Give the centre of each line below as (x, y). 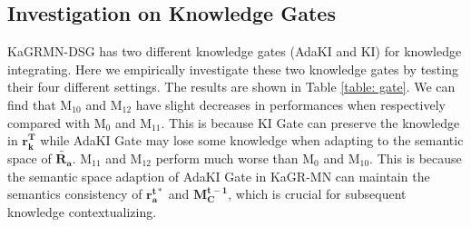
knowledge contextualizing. (82, 211)
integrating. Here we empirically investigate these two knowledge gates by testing (233, 69)
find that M (40, 104)
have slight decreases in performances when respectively (290, 104)
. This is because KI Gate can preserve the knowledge (310, 122)
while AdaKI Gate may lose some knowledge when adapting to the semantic (252, 140)
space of (29, 158)
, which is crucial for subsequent (317, 194)
